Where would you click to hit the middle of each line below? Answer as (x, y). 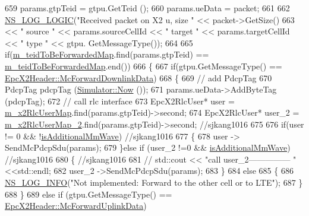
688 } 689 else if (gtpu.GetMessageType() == (89, 194)
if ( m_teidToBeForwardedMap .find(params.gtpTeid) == (107, 54)
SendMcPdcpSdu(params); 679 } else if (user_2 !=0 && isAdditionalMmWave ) (148, 147)
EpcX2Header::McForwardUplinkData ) (76, 206)
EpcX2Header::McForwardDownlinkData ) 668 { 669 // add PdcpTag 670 (138, 77)
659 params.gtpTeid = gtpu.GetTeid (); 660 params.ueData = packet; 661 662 (147, 8)
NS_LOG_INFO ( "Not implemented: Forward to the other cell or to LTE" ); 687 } (154, 182)
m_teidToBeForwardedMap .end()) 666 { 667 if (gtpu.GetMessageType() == (144, 66)
